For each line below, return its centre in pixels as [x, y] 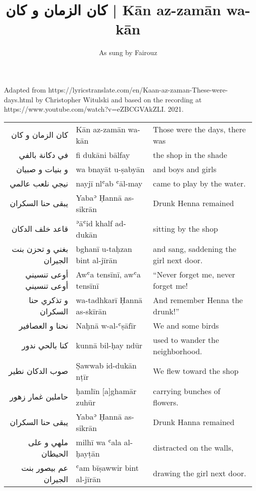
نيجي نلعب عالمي [39, 183]
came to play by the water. [199, 183]
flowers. [166, 402]
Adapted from [25, 89]
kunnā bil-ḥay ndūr [109, 345]
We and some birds [186, 325]
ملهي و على [48, 442]
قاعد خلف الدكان [40, 229]
